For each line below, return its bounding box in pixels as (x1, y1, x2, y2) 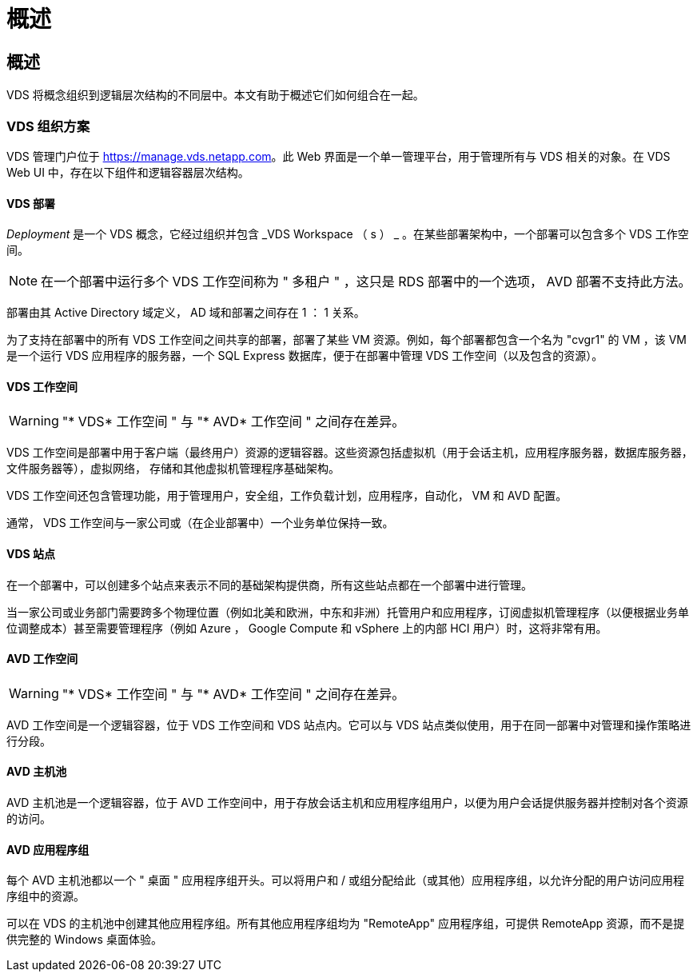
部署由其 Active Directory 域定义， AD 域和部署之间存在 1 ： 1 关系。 (6, 305, 365, 320)
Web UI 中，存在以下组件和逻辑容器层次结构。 (6, 165, 249, 179)
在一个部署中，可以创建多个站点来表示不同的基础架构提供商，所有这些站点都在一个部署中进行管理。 (6, 577, 532, 592)
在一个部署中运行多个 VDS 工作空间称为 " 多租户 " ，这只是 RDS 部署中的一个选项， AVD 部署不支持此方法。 (41, 273, 691, 290)
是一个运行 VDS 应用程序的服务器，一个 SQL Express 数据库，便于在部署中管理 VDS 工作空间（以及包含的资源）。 (6, 349, 603, 363)
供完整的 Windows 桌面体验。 (6, 932, 162, 947)
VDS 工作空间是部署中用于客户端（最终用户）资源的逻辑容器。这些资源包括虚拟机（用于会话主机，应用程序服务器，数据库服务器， (6, 445, 693, 460)
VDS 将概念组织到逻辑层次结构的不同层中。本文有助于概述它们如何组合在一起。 (6, 88, 424, 102)
